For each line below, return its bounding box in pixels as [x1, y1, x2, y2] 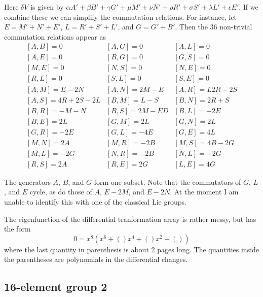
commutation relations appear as [4, 31, 106, 42]
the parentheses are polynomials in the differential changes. [4, 254, 188, 265]
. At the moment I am [170, 186, 239, 197]
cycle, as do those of [29, 186, 92, 197]
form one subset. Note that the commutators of [94, 176, 241, 187]
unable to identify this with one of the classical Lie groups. [4, 196, 186, 207]
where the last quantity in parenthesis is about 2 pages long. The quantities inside [4, 244, 259, 254]
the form [4, 223, 31, 234]
